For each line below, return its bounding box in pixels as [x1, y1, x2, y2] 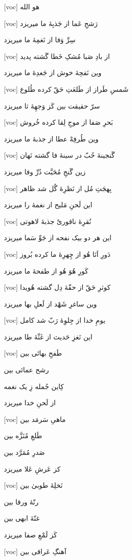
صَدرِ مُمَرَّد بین [4, 447, 45, 457]
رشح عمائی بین [4, 364, 49, 375]
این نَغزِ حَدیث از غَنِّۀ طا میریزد [4, 331, 92, 341]
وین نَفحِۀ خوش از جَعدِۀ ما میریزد [4, 67, 102, 78]
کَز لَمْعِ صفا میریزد [4, 530, 57, 539]
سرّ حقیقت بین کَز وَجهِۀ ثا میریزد [4, 100, 100, 111]
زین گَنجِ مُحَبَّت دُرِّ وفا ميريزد [4, 166, 86, 176]
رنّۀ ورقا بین [4, 496, 39, 506]
